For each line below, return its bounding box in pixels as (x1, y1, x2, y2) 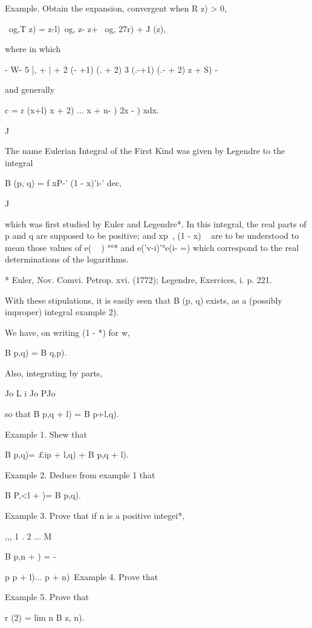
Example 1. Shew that (5, 427, 87, 440)
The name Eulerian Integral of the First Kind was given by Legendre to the (5, 144, 285, 157)
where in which (5, 42, 61, 55)
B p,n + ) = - (5, 550, 56, 563)
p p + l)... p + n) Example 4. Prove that (5, 570, 158, 583)
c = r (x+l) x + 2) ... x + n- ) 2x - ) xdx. (5, 103, 160, 116)
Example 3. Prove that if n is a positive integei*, (5, 509, 185, 522)
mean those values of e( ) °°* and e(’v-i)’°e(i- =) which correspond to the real (5, 241, 299, 253)
